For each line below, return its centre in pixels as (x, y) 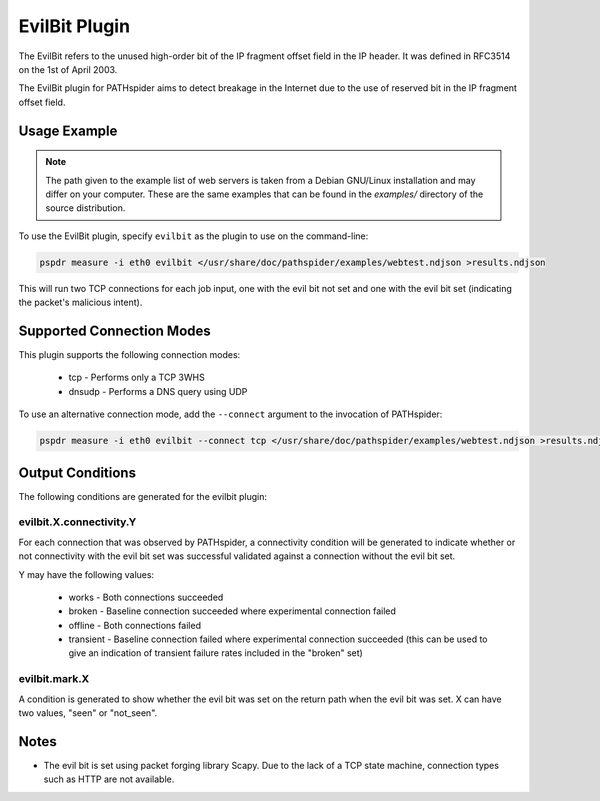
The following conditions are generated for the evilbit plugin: (143, 496)
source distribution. (85, 208)
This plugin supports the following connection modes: (129, 354)
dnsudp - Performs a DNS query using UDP (158, 391)
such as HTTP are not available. (109, 779)
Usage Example (68, 130)
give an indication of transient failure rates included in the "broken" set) (216, 653)
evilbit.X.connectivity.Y (77, 522)
